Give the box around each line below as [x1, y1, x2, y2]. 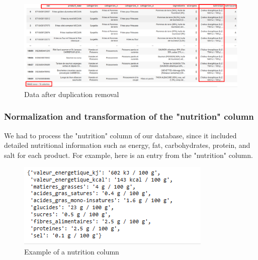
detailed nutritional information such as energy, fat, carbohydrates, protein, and [4, 140, 250, 150]
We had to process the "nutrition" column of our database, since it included [4, 130, 237, 140]
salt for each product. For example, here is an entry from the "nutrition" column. [4, 149, 253, 160]
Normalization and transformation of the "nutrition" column [4, 110, 254, 123]
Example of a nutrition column [24, 246, 119, 256]
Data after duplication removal [24, 89, 119, 99]
